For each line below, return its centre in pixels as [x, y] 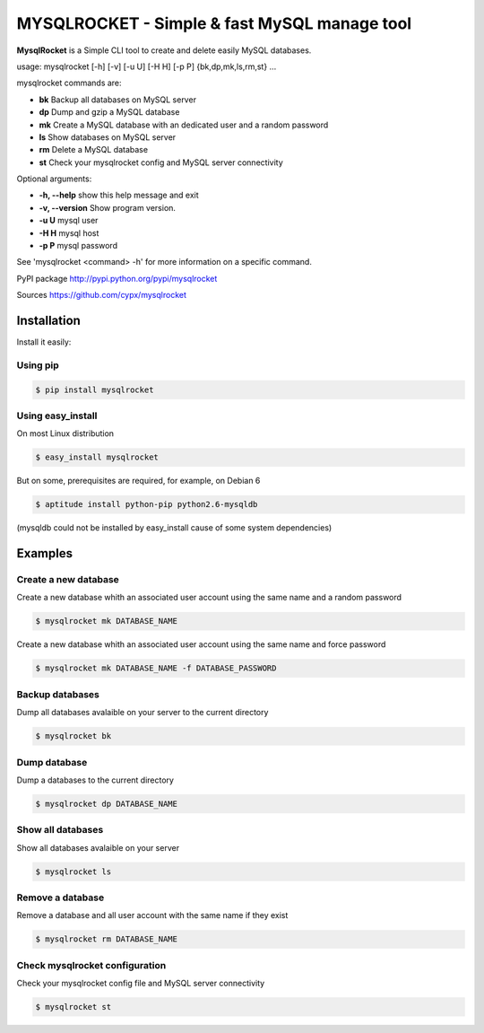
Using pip [38, 365]
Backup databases [58, 694]
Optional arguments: [54, 179]
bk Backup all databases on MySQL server [118, 100]
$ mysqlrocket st [73, 1007]
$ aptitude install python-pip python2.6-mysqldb [147, 504]
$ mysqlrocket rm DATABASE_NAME [107, 939]
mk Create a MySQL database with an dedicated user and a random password [184, 125]
